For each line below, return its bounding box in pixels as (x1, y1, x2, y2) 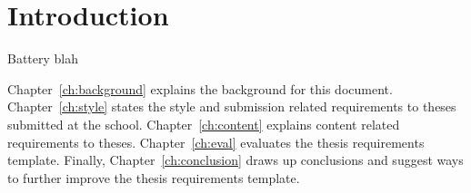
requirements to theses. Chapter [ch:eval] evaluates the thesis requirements (7, 132, 425, 151)
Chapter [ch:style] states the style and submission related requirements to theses (7, 97, 456, 116)
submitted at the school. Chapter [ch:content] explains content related (7, 114, 400, 133)
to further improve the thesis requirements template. (7, 168, 300, 187)
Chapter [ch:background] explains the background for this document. (7, 79, 393, 98)
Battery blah (7, 49, 79, 68)
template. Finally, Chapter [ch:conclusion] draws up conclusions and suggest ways (7, 150, 464, 169)
